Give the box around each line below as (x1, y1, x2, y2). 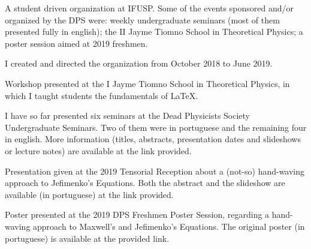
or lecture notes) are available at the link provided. (5, 144, 192, 157)
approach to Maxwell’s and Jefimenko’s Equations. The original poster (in (33, 220, 305, 232)
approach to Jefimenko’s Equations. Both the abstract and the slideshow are (5, 176, 285, 189)
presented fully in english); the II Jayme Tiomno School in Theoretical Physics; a (5, 25, 303, 38)
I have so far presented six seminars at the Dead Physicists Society (5, 109, 250, 122)
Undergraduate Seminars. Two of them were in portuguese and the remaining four (5, 121, 307, 133)
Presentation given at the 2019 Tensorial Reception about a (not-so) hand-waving (5, 164, 305, 177)
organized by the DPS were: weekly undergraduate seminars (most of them (5, 13, 280, 26)
